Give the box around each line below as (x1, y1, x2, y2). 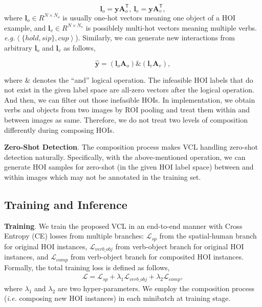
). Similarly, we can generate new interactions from (75, 32, 235, 43)
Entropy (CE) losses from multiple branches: (4, 230, 144, 241)
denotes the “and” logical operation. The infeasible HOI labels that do (33, 74, 253, 85)
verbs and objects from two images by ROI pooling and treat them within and (4, 104, 250, 115)
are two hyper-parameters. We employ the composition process (57, 282, 255, 293)
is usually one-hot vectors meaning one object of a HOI (62, 12, 236, 22)
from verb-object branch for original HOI (115, 241, 244, 251)
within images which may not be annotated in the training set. (4, 171, 201, 182)
